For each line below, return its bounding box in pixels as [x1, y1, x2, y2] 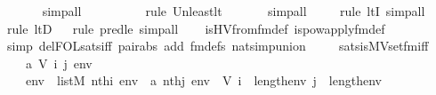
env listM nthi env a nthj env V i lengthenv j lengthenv [25, 71, 382, 90]
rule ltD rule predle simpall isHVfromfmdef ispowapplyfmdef [7, 19, 385, 37]
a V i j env [25, 53, 93, 72]
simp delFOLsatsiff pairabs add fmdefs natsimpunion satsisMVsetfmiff [7, 36, 429, 55]
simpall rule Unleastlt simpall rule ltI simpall [42, 2, 425, 20]
